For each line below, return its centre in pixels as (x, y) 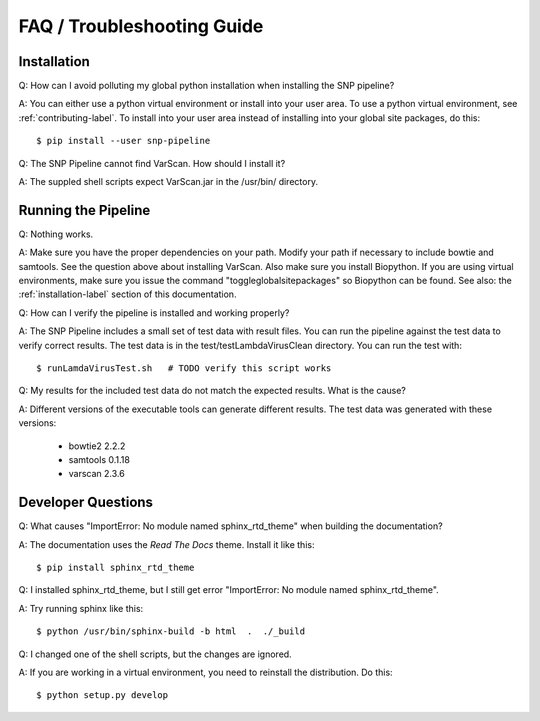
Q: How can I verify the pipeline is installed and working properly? (154, 312)
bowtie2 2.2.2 (97, 446)
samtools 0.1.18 (99, 459)
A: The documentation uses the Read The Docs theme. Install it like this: (166, 544)
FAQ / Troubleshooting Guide (141, 26)
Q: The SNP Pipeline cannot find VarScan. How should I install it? (152, 163)
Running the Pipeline (84, 210)
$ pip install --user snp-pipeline (123, 141)
